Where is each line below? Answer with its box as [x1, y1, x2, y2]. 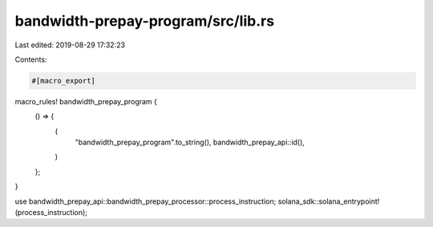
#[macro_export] [31, 76, 96, 85]
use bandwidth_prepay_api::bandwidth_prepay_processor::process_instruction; [14, 197, 277, 206]
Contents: [14, 55, 47, 64]
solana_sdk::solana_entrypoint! [277, 197, 380, 206]
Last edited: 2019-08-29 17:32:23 [14, 40, 126, 50]
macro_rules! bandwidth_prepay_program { [14, 96, 158, 106]
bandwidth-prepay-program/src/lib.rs [14, 12, 275, 30]
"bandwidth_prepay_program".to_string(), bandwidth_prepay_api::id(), [75, 137, 305, 148]
